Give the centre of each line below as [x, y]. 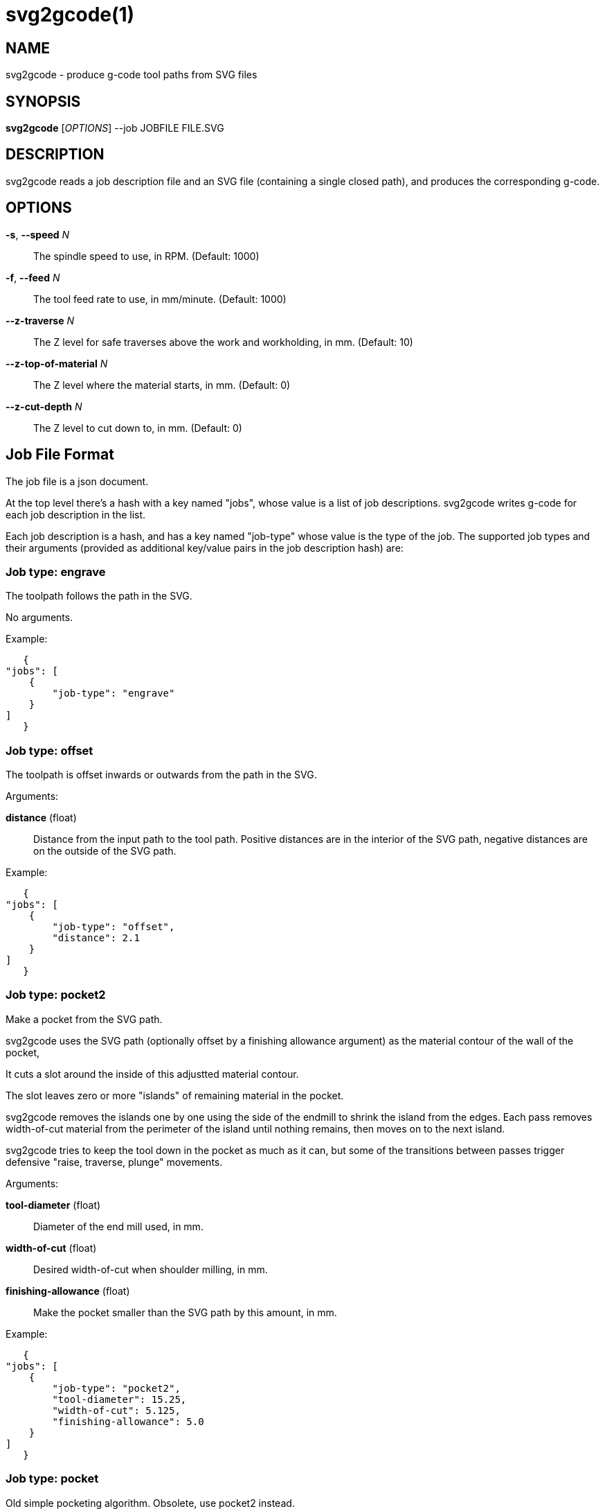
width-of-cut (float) [51, 1248]
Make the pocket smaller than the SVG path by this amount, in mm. [185, 1312]
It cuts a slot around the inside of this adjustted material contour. [152, 1074]
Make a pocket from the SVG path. [84, 1019]
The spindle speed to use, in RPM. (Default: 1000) [146, 256]
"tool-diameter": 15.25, [119, 1399]
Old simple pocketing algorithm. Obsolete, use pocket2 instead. [150, 1503]
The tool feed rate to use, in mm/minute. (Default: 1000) [160, 299]
